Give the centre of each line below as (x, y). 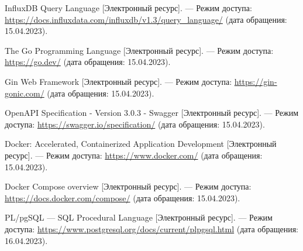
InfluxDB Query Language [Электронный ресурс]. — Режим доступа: (128, 8)
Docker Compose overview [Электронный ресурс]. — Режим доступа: (128, 186)
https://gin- (256, 81)
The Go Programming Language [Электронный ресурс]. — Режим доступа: (139, 50)
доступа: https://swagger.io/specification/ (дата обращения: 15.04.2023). (135, 124)
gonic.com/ (25, 93)
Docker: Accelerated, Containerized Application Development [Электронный (141, 144)
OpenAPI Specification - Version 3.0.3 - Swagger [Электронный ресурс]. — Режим (152, 113)
